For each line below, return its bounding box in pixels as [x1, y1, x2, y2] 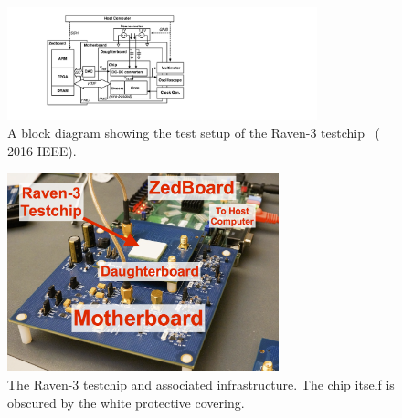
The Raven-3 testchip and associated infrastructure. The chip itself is [7, 374, 395, 393]
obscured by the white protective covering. [7, 392, 245, 412]
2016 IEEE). [7, 141, 77, 161]
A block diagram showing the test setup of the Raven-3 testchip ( [7, 123, 381, 142]
